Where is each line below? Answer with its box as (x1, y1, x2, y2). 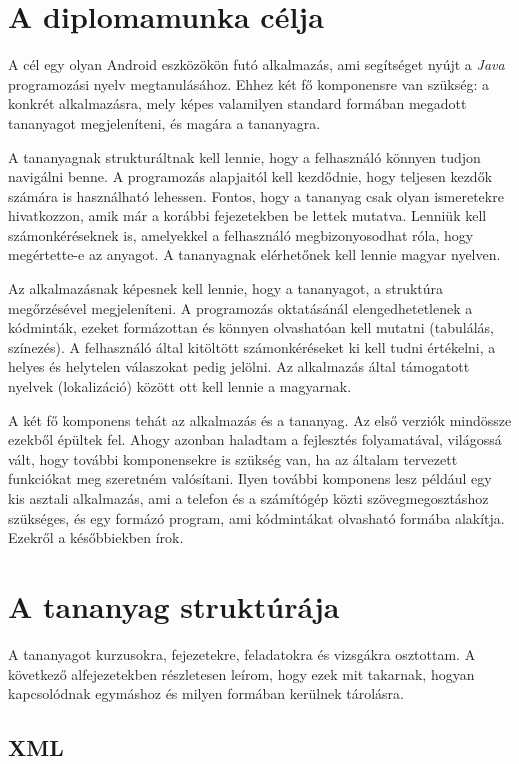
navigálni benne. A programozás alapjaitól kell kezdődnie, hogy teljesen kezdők (8, 166, 493, 187)
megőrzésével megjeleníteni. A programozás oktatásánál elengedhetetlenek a (8, 297, 473, 318)
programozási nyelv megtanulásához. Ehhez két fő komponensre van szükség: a (8, 73, 489, 94)
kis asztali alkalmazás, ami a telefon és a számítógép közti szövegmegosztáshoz (8, 488, 489, 508)
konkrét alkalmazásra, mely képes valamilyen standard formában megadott (8, 93, 467, 114)
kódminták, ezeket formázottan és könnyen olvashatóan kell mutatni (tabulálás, (8, 317, 494, 338)
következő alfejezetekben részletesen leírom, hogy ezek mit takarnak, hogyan (8, 663, 475, 684)
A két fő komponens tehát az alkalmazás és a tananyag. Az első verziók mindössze (8, 409, 512, 430)
